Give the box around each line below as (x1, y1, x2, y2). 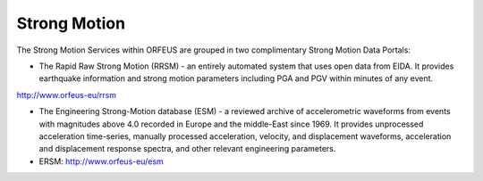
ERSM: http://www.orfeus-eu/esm (38, 156, 165, 167)
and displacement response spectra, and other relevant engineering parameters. (38, 144, 336, 154)
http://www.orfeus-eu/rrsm (16, 89, 116, 100)
